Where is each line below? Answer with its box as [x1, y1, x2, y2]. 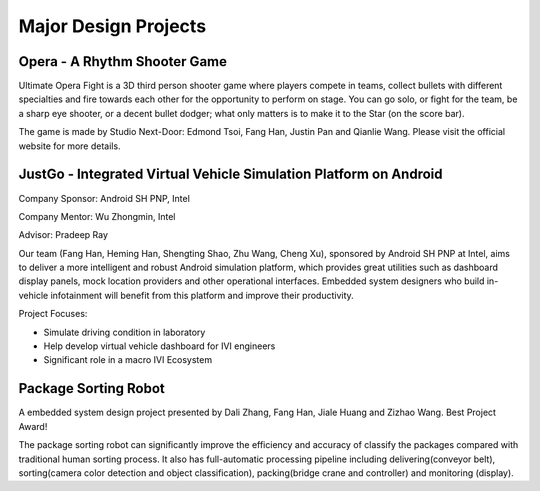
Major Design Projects [18, 15, 207, 37]
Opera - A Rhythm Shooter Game [18, 53, 227, 70]
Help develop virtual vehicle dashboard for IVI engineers [43, 340, 276, 352]
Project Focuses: [18, 308, 88, 320]
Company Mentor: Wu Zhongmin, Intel [18, 210, 176, 222]
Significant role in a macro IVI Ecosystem [43, 354, 213, 366]
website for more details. [18, 140, 121, 152]
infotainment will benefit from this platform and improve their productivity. [50, 289, 354, 301]
